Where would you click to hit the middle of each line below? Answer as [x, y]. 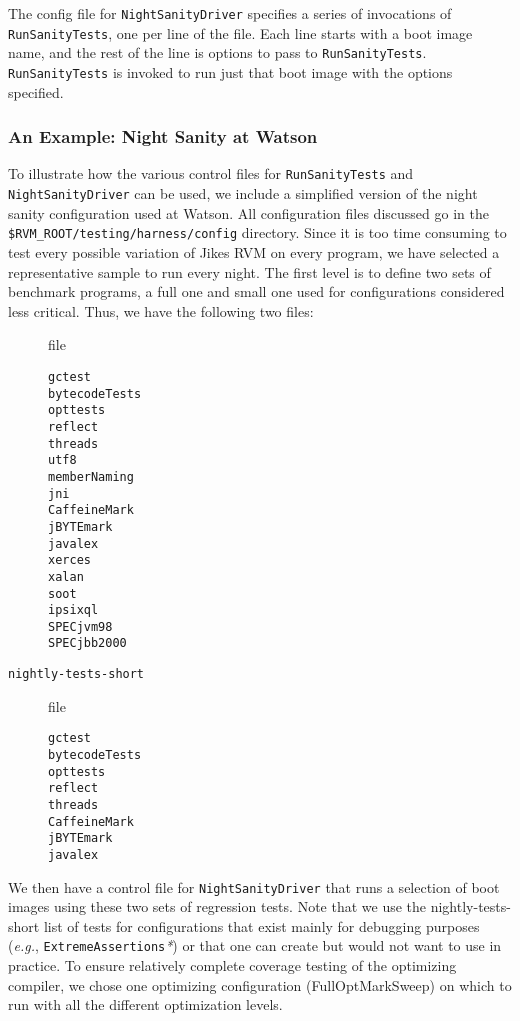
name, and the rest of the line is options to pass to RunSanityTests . [217, 52]
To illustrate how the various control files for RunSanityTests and [211, 173]
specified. [36, 91]
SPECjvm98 [80, 626]
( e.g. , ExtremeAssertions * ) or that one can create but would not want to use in [255, 945]
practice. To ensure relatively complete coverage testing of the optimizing [232, 965]
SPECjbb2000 [87, 643]
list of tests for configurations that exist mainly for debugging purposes [261, 925]
